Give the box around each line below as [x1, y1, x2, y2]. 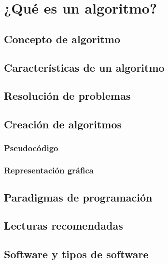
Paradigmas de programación [4, 189, 153, 204]
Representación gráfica [4, 164, 94, 176]
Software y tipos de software [4, 247, 149, 262]
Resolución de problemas [4, 88, 131, 103]
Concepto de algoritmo [4, 31, 121, 46]
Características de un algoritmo [4, 60, 165, 75]
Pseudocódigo [4, 142, 58, 154]
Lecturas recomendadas [4, 218, 123, 233]
